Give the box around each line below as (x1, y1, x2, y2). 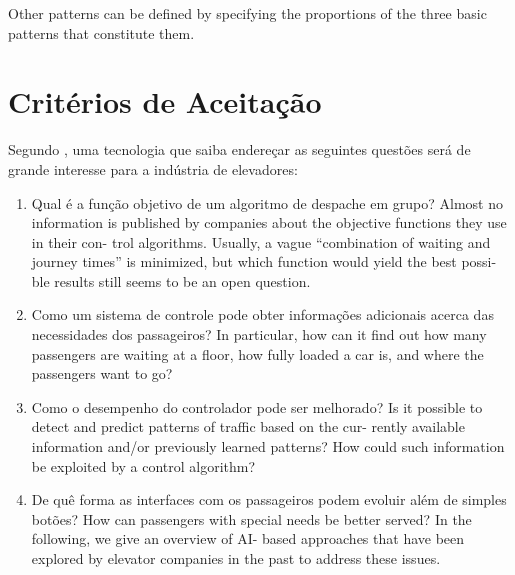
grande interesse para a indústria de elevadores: (8, 158, 298, 179)
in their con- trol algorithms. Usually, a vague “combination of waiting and (31, 231, 491, 252)
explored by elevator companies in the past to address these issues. (31, 548, 441, 568)
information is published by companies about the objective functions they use (31, 212, 507, 233)
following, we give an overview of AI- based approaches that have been (31, 528, 465, 549)
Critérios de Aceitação (8, 81, 322, 122)
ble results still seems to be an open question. (31, 270, 311, 291)
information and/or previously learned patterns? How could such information (31, 436, 505, 457)
